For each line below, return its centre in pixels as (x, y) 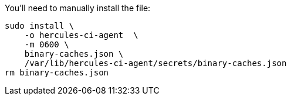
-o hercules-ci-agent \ (81, 35)
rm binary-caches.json (57, 73)
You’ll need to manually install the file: (78, 8)
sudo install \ (40, 26)
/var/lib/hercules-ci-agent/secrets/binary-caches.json (155, 63)
